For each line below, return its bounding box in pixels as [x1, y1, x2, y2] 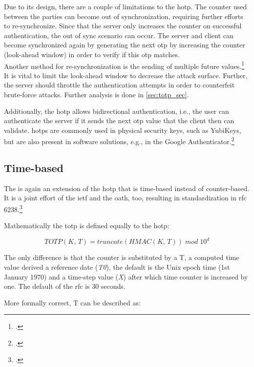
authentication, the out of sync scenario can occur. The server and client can [4, 30, 233, 40]
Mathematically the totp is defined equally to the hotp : [4, 220, 169, 231]
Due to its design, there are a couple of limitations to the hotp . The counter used [4, 1, 247, 11]
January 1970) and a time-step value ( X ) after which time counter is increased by [4, 271, 248, 281]
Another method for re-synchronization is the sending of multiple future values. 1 [4, 59, 245, 71]
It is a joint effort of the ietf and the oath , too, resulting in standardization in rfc [4, 193, 247, 203]
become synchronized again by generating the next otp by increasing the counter [4, 40, 245, 50]
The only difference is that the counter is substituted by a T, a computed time [4, 252, 239, 262]
